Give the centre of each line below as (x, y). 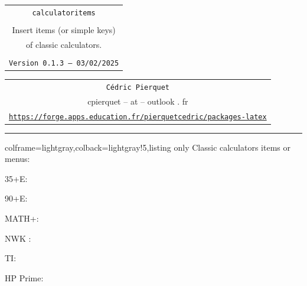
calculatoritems (64, 13)
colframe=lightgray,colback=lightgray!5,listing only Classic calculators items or (148, 147)
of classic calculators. (64, 44)
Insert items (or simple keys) (64, 29)
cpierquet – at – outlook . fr (138, 101)
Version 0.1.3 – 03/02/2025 (64, 63)
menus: (17, 159)
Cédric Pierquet (138, 87)
